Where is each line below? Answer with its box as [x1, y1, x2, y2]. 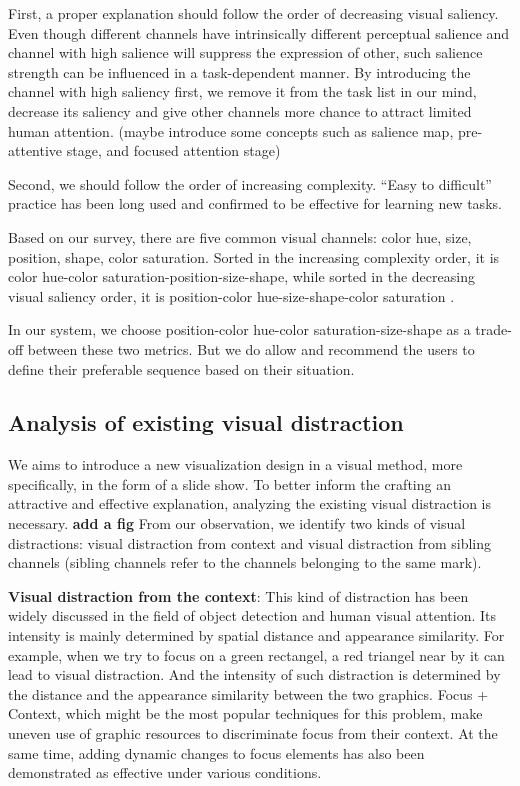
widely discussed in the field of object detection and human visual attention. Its [8, 605, 497, 626]
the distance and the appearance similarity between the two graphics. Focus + [8, 683, 489, 704]
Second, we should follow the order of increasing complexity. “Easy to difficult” [8, 173, 492, 194]
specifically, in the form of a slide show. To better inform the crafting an [8, 473, 451, 494]
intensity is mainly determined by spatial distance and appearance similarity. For [8, 625, 505, 646]
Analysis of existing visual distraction [8, 407, 404, 438]
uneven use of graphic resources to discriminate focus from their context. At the [8, 723, 498, 744]
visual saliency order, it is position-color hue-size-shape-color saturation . [8, 285, 455, 306]
